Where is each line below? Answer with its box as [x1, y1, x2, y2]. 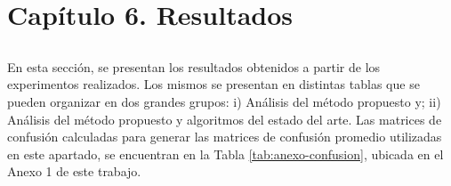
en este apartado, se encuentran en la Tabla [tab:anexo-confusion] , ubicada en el [7, 144, 444, 163]
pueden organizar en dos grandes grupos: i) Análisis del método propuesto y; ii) [7, 92, 441, 110]
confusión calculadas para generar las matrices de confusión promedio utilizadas [7, 127, 442, 146]
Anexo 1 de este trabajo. [7, 162, 141, 181]
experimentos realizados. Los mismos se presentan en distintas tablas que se [7, 75, 420, 93]
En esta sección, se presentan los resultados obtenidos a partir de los [7, 57, 381, 76]
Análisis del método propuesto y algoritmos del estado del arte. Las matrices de [7, 109, 442, 128]
